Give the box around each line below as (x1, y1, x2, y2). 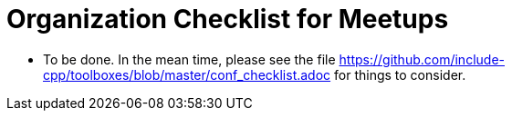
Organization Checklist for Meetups (6, 4, 449, 34)
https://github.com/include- (339, 51, 505, 67)
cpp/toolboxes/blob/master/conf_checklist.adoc (43, 66, 331, 83)
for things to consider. (334, 66, 466, 83)
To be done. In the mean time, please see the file (43, 51, 336, 67)
